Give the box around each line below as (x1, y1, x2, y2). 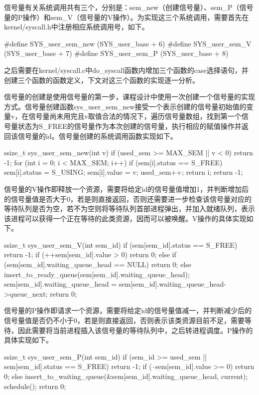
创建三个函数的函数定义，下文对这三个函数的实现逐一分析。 (4, 74, 199, 85)
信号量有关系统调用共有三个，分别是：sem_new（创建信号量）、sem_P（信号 (4, 2, 254, 12)
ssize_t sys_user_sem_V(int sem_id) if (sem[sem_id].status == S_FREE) (4, 239, 238, 250)
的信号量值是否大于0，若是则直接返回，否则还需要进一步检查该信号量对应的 (4, 193, 252, 204)
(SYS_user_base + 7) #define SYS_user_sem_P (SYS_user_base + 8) (4, 48, 229, 58)
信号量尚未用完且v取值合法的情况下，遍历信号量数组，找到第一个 (28, 111, 242, 121)
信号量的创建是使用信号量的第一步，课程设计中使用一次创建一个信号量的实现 (4, 91, 255, 102)
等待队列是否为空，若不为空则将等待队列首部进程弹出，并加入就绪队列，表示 (4, 203, 255, 214)
